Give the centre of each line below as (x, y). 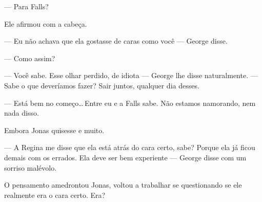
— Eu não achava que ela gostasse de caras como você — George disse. (116, 41)
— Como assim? (30, 58)
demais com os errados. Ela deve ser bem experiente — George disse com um (125, 157)
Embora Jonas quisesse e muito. (54, 130)
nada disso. (22, 113)
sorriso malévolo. (31, 167)
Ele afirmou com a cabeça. (46, 23)
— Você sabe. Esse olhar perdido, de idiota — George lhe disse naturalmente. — (131, 75)
